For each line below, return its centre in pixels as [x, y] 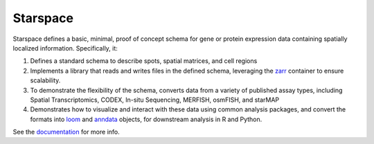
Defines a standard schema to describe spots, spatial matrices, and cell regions [144, 61]
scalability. [45, 80]
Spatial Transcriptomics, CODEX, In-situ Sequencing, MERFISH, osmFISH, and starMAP [155, 100]
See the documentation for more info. [66, 132]
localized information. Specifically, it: [65, 48]
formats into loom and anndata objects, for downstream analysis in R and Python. [146, 119]
